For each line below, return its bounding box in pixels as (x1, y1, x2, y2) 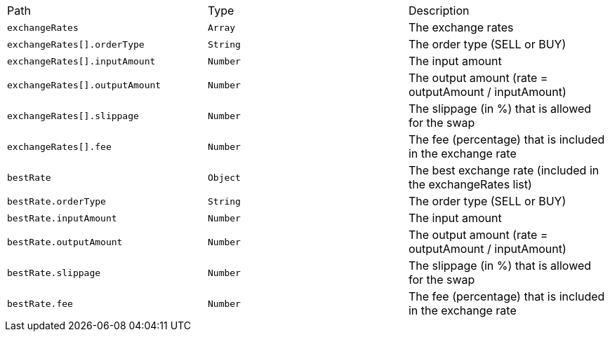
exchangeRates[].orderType (7, 39, 145, 50)
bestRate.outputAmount (7, 236, 123, 247)
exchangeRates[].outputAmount (7, 79, 161, 90)
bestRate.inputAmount (7, 212, 117, 223)
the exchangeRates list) (408, 177, 532, 191)
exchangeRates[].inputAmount (7, 55, 156, 67)
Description (408, 4, 470, 18)
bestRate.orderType (7, 195, 106, 207)
